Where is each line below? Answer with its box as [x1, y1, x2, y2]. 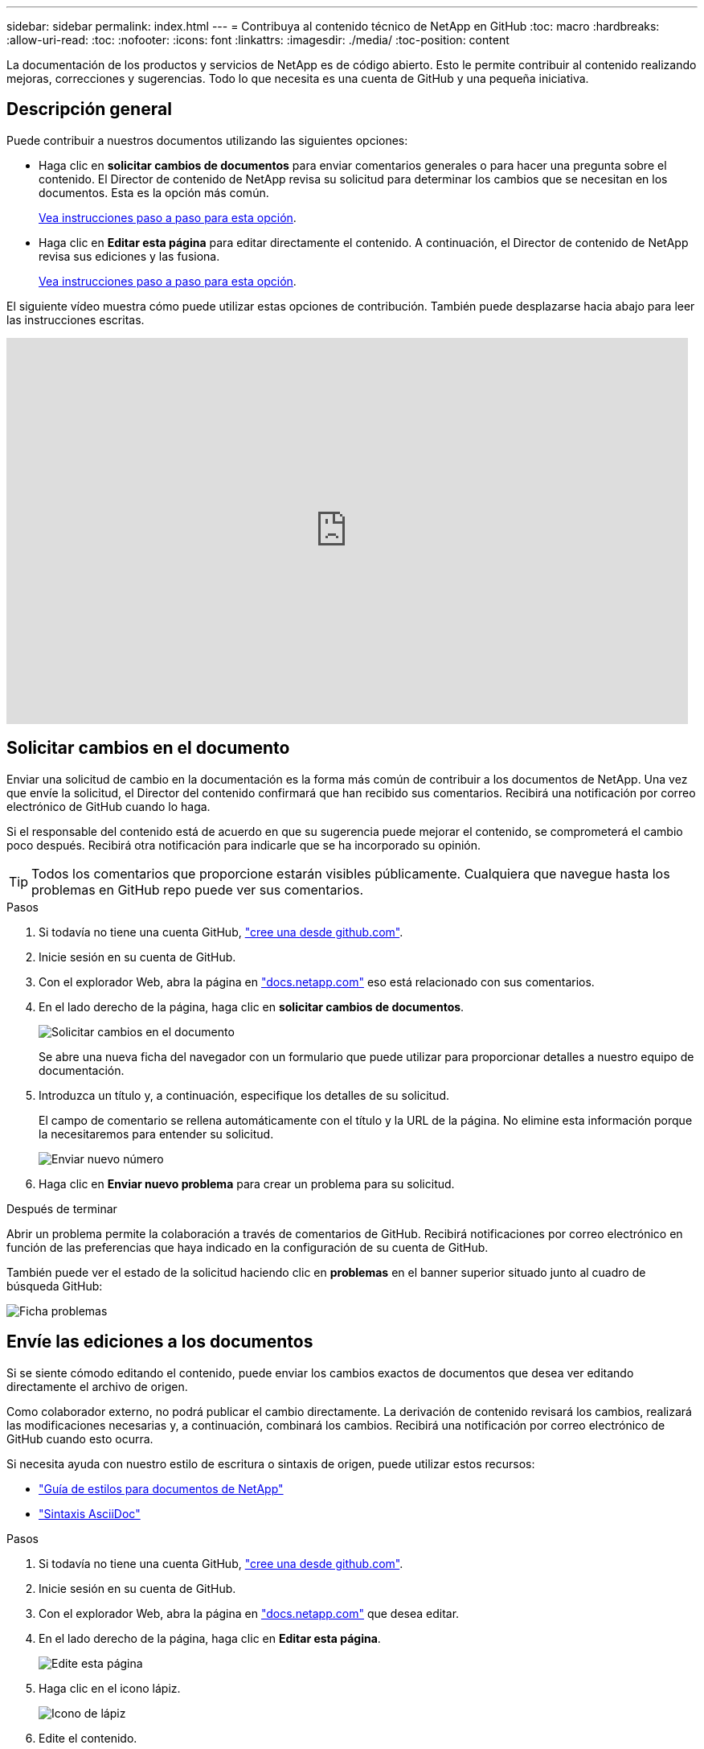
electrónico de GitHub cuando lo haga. [6, 799, 211, 813]
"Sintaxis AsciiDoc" [39, 1506, 141, 1521]
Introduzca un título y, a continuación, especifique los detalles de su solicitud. [39, 1088, 450, 1102]
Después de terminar [6, 1201, 117, 1216]
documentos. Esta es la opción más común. [39, 185, 269, 200]
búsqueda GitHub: [6, 1278, 103, 1293]
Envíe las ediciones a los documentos [6, 1331, 313, 1352]
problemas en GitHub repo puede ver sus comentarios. [31, 881, 364, 898]
